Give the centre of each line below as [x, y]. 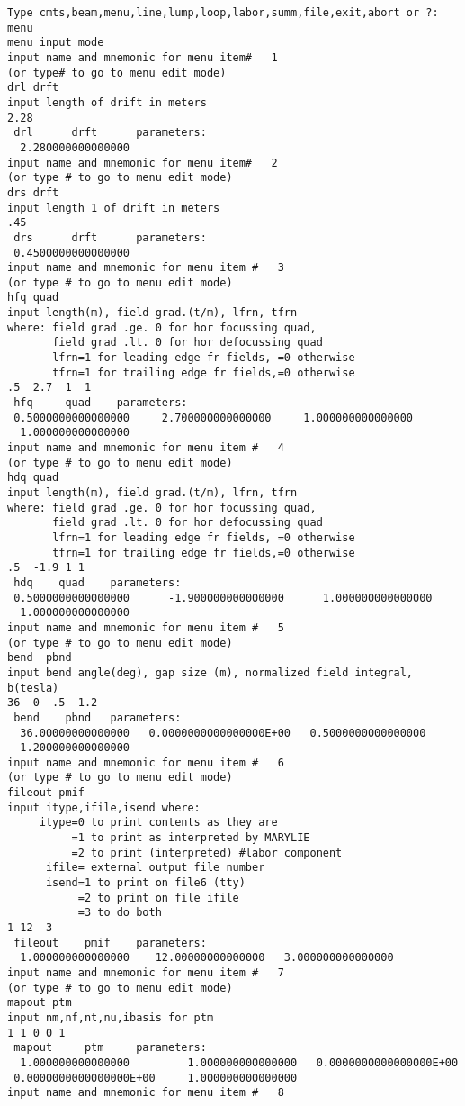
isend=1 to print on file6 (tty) [145, 883]
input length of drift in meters [107, 102]
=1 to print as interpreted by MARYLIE [191, 838]
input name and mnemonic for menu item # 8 [146, 1093]
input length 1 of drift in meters [114, 208]
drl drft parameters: [110, 133]
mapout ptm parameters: [110, 1048]
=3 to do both [120, 913]
